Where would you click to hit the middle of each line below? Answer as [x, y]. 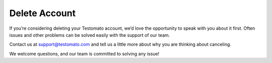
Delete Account [42, 13]
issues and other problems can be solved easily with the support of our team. [90, 35]
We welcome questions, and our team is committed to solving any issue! [84, 53]
